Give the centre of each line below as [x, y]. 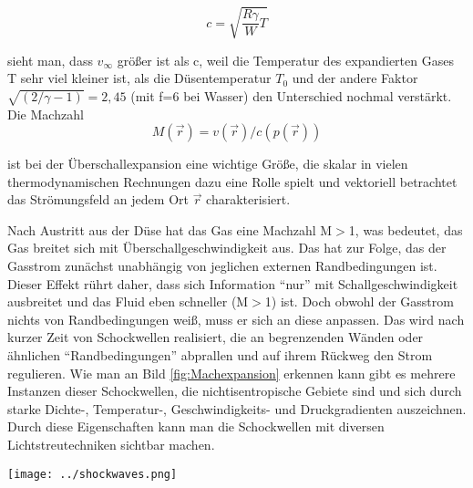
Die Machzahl [46, 114]
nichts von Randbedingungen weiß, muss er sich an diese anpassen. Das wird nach [236, 319]
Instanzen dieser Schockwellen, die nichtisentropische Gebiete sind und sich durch [235, 391]
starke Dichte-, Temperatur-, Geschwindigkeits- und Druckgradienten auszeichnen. [237, 408]
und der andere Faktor [355, 78]
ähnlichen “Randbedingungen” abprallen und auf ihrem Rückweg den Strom [220, 355]
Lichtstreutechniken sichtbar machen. [111, 444]
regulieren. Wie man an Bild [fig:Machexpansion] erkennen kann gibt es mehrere [231, 373]
